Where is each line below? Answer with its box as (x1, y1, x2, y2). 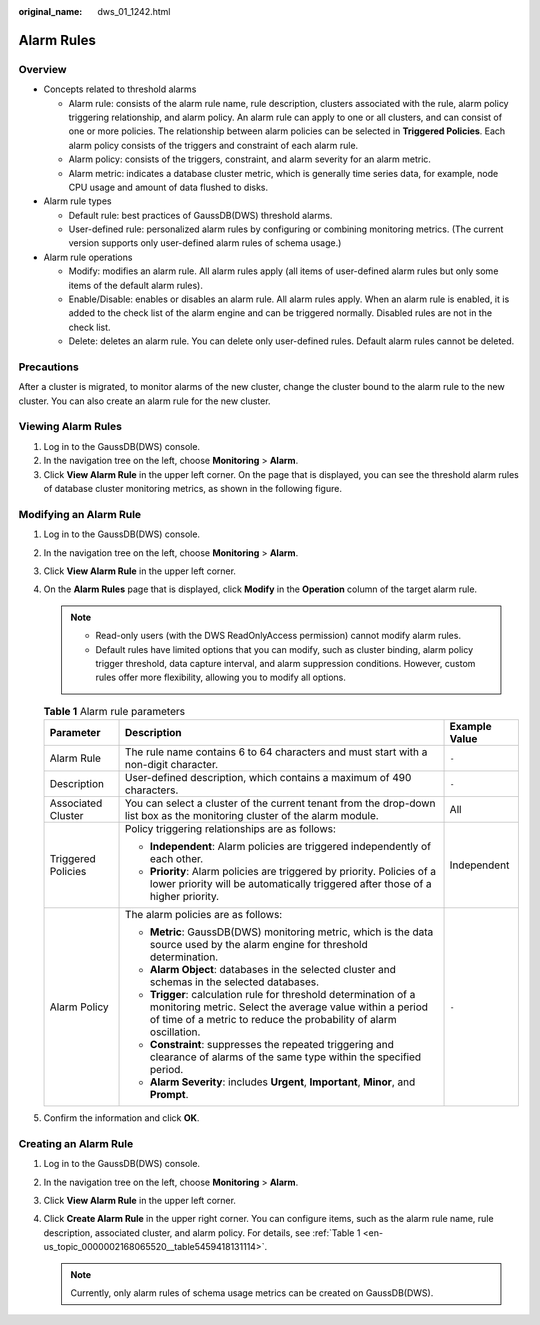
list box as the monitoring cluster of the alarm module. (125, 809, 379, 823)
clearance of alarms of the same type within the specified (150, 1050, 422, 1064)
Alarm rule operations (43, 251, 133, 263)
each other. (150, 852, 204, 866)
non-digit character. (125, 758, 219, 772)
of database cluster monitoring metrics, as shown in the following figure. (43, 483, 342, 495)
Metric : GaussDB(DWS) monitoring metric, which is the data (150, 925, 434, 939)
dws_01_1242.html (97, 6, 171, 17)
